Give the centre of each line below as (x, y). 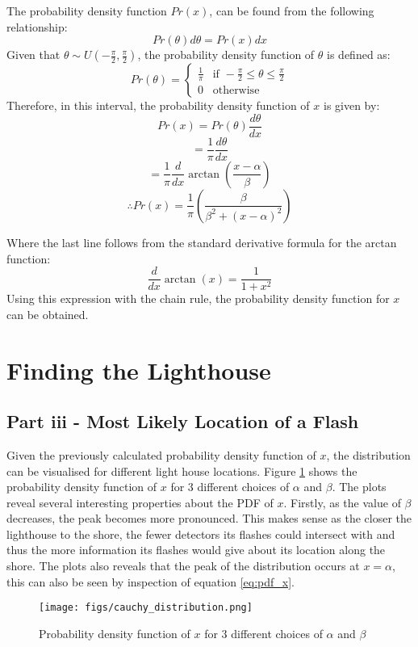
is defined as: (359, 55)
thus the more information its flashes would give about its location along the (196, 550)
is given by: (351, 105)
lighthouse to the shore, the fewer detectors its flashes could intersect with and (201, 534)
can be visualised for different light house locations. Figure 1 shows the (182, 471)
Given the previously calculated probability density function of (161, 454)
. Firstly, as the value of (342, 502)
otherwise (236, 91)
